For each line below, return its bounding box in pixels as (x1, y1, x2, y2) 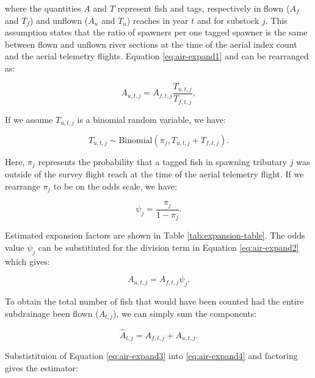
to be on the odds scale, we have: (53, 180, 178, 192)
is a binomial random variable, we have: (77, 113, 226, 125)
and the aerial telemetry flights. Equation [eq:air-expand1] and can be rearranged (5, 50, 309, 62)
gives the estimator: (5, 361, 78, 374)
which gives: (5, 254, 50, 267)
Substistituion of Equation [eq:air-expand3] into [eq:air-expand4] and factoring (5, 349, 298, 362)
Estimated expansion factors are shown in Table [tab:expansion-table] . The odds (5, 229, 305, 242)
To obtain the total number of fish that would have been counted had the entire (5, 295, 304, 308)
